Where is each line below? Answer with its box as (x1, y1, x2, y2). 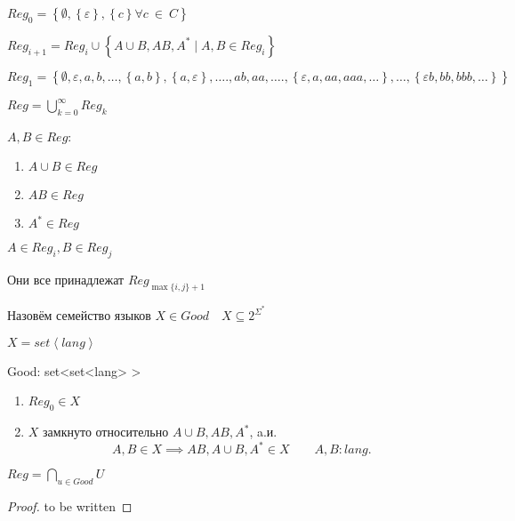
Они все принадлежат (7, 270, 125, 289)
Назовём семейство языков (7, 306, 151, 325)
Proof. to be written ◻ (7, 497, 133, 516)
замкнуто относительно (43, 422, 169, 441)
